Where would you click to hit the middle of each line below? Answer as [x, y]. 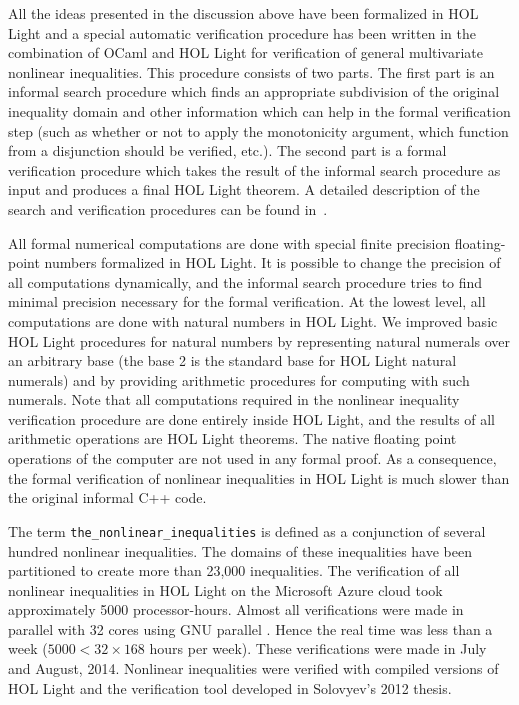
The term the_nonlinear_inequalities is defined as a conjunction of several [247, 530]
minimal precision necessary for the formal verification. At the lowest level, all [247, 301]
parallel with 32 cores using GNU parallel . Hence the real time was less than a [250, 628]
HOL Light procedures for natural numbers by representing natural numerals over [259, 340]
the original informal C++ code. [107, 497]
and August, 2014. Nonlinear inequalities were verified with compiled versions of [253, 668]
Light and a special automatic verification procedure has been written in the [242, 32]
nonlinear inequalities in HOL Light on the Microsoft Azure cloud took [225, 589]
